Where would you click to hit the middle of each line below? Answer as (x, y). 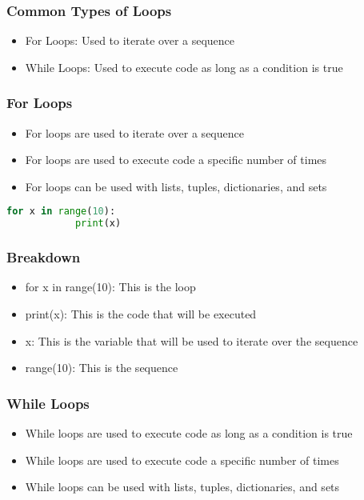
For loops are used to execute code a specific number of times (176, 160)
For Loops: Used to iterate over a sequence (130, 40)
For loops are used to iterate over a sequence (134, 132)
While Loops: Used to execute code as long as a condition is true (184, 67)
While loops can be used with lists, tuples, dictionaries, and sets (182, 487)
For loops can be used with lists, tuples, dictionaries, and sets (176, 186)
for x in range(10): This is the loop (110, 287)
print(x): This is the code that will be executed (141, 313)
